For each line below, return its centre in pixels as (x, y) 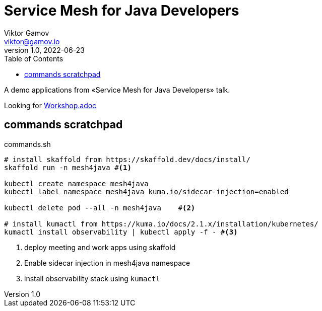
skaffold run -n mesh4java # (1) (68, 167)
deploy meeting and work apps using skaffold (100, 247)
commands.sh (27, 144)
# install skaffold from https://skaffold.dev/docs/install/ (127, 159)
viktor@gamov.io (32, 41)
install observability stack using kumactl (92, 278)
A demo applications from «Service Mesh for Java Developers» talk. (117, 90)
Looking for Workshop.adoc (50, 105)
